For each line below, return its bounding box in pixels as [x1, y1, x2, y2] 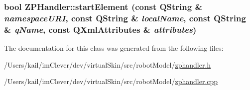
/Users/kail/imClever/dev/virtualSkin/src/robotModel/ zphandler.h [4, 59, 211, 70]
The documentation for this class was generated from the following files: [4, 43, 224, 53]
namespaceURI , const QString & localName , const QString [4, 11, 246, 24]
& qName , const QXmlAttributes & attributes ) [4, 23, 197, 35]
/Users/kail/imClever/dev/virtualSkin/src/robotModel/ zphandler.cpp [4, 76, 218, 87]
